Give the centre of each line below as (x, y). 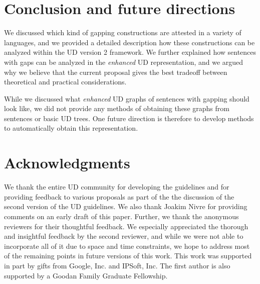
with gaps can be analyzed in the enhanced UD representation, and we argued (124, 62)
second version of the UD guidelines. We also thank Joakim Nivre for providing (126, 206)
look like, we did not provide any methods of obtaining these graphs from (117, 108)
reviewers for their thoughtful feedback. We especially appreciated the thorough (126, 226)
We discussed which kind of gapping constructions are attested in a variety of (123, 32)
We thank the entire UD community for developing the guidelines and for (117, 187)
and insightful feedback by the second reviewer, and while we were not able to (124, 236)
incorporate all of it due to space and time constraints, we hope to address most (127, 246)
